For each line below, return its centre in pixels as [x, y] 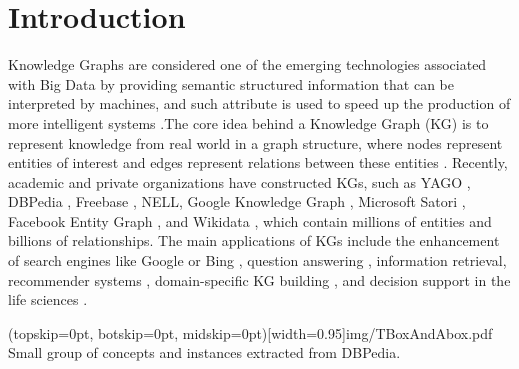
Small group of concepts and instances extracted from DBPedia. [204, 352]
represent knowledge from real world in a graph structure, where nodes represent [255, 142]
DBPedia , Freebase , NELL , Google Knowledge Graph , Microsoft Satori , [237, 201]
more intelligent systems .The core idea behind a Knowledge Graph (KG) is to [248, 122]
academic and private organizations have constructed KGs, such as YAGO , [239, 181]
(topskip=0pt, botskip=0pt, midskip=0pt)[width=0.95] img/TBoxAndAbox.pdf [250, 332]
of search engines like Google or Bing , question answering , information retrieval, [257, 260]
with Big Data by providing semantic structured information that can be [231, 83]
